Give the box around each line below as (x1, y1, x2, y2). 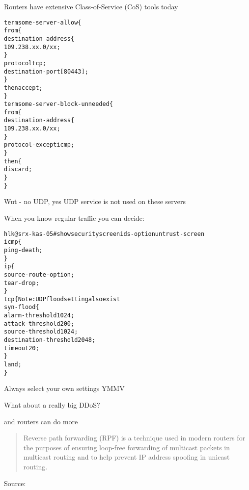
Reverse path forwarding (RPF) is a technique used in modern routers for (23, 433, 246, 443)
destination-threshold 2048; (4, 336, 96, 344)
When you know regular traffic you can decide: (4, 212, 144, 223)
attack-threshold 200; (4, 320, 75, 327)
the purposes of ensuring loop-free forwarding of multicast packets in (23, 442, 230, 452)
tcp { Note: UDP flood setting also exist (4, 295, 120, 303)
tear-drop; (4, 279, 39, 286)
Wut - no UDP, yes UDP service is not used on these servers (4, 196, 186, 206)
